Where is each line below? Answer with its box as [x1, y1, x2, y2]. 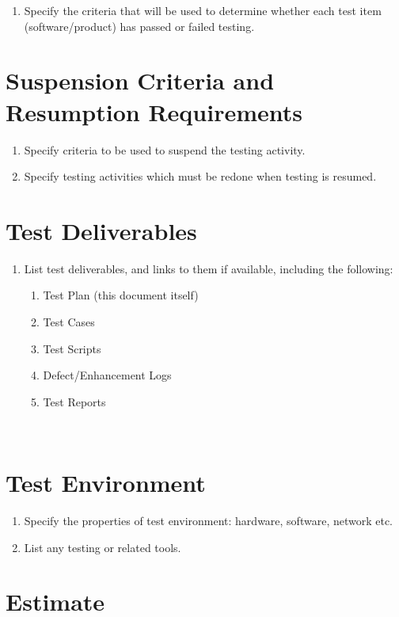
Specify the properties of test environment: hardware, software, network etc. [24, 512, 393, 529]
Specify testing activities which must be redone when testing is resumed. [24, 168, 377, 185]
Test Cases [43, 314, 95, 329]
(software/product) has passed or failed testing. [24, 17, 255, 34]
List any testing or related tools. [24, 539, 181, 555]
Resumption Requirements [6, 95, 302, 128]
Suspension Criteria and [6, 64, 275, 97]
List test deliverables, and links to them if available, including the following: [24, 260, 393, 276]
